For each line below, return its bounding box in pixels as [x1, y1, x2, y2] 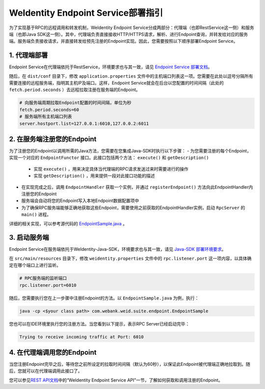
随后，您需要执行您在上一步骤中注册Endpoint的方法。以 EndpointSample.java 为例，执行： [9, 295, 199, 301]
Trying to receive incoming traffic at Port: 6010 [19, 334, 144, 339]
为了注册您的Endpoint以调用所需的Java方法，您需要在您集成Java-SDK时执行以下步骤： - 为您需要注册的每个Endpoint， [9, 148, 251, 154]
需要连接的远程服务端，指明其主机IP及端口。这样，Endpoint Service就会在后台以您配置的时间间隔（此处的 [9, 80, 224, 86]
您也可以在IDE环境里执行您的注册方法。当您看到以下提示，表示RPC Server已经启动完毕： [9, 321, 190, 327]
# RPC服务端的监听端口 [19, 275, 67, 281]
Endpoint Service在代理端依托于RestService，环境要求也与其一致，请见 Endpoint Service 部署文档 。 [9, 64, 212, 70]
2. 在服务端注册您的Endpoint [9, 135, 97, 143]
